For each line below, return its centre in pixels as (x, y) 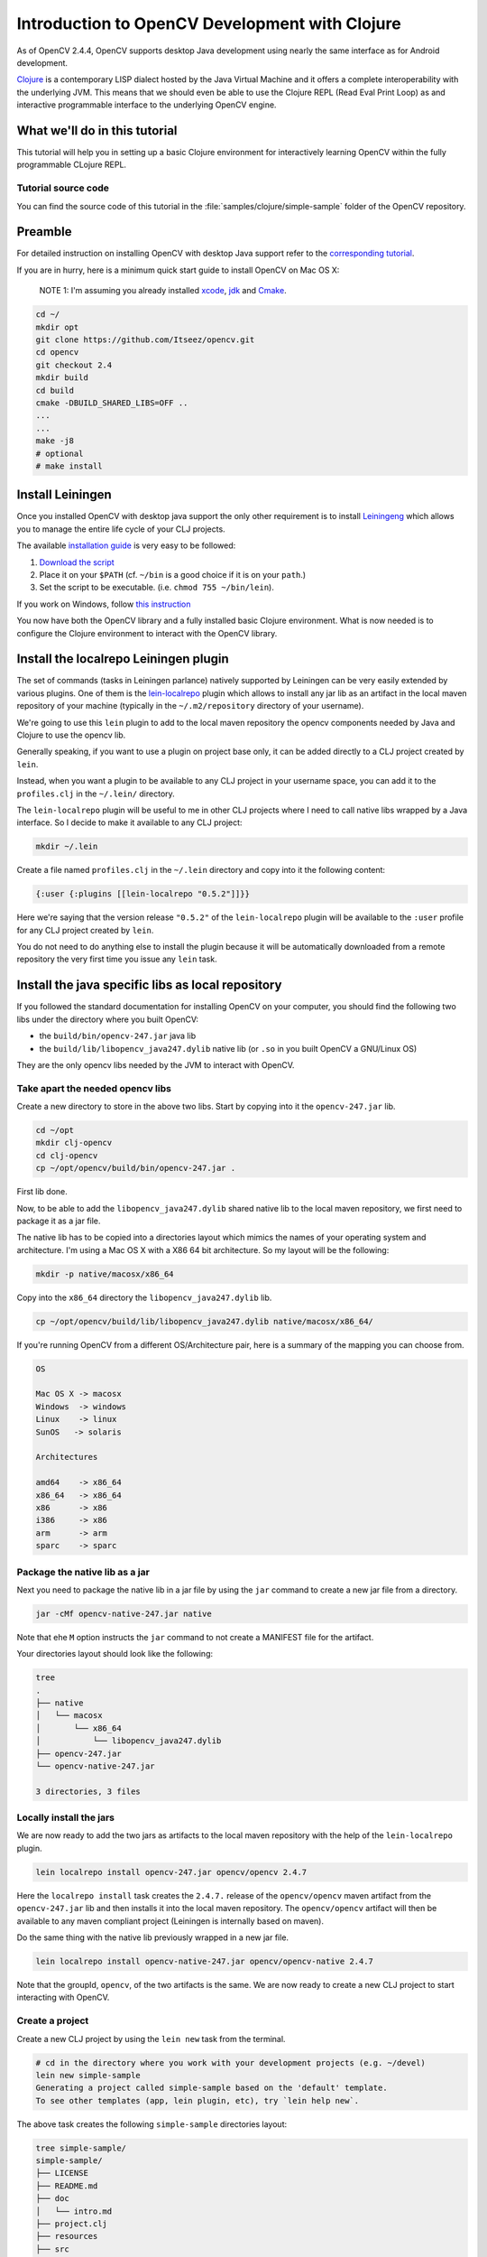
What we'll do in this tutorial (97, 130)
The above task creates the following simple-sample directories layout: (152, 2124)
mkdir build (62, 378)
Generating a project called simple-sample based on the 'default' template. (211, 2088)
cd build (55, 390)
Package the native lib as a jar (83, 1572)
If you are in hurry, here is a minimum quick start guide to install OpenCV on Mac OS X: (178, 270)
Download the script (77, 562)
